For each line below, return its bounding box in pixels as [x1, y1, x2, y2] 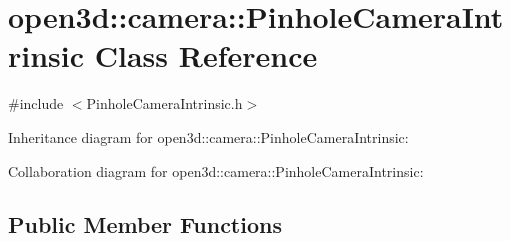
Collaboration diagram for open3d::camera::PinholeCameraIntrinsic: [8, 160, 424, 181]
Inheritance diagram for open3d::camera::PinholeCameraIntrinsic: [8, 126, 409, 147]
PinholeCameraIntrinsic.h [86, 93, 243, 114]
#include [8, 93, 64, 114]
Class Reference [94, 35, 318, 76]
